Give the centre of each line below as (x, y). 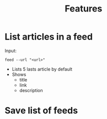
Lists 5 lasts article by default (42, 69)
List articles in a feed (49, 37)
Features (83, 9)
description (31, 90)
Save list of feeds (41, 111)
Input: (11, 50)
